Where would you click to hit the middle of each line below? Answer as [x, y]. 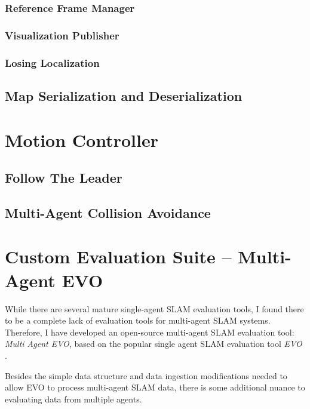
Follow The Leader [64, 178]
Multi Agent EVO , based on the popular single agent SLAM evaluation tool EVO [154, 344]
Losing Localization [52, 62]
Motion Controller [82, 139]
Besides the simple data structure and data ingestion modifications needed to [146, 375]
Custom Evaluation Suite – [118, 256]
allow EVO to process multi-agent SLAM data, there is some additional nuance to [155, 387]
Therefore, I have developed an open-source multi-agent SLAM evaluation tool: [150, 332]
